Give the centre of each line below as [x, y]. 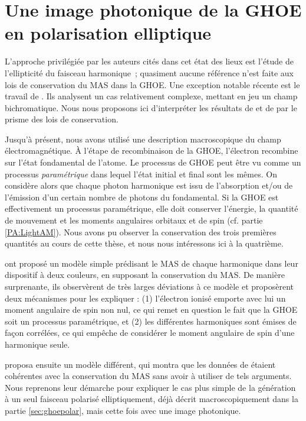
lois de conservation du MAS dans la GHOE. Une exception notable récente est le [152, 84]
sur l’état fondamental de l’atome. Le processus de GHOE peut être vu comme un [153, 162]
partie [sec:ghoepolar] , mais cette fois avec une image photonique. [123, 410]
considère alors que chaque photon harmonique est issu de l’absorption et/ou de [149, 185]
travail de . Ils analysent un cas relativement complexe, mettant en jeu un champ [151, 96]
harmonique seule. [37, 344]
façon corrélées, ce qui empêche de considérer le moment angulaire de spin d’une [150, 333]
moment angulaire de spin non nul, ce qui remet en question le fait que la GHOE [151, 310]
